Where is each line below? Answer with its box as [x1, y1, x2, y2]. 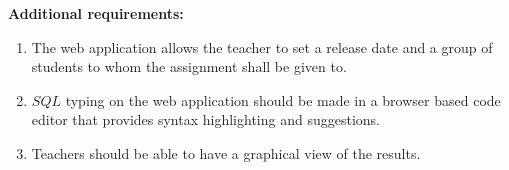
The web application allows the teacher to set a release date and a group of [31, 36, 493, 57]
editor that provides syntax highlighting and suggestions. [31, 109, 380, 130]
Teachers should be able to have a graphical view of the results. [31, 142, 421, 163]
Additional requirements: [8, 3, 184, 23]
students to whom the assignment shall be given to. [31, 56, 347, 77]
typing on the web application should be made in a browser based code [65, 89, 501, 110]
